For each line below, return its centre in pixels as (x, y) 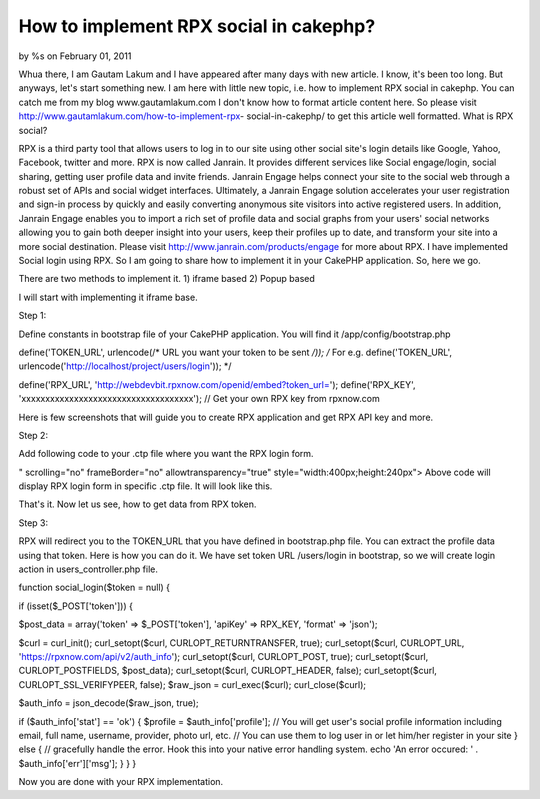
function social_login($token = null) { (94, 587)
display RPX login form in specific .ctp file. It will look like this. (145, 486)
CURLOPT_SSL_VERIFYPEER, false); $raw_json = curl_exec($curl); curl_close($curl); (192, 684)
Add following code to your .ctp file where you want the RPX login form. (166, 454)
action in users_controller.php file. (88, 569)
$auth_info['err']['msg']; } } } (77, 763)
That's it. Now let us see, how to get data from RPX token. (137, 504)
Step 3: (33, 522)
